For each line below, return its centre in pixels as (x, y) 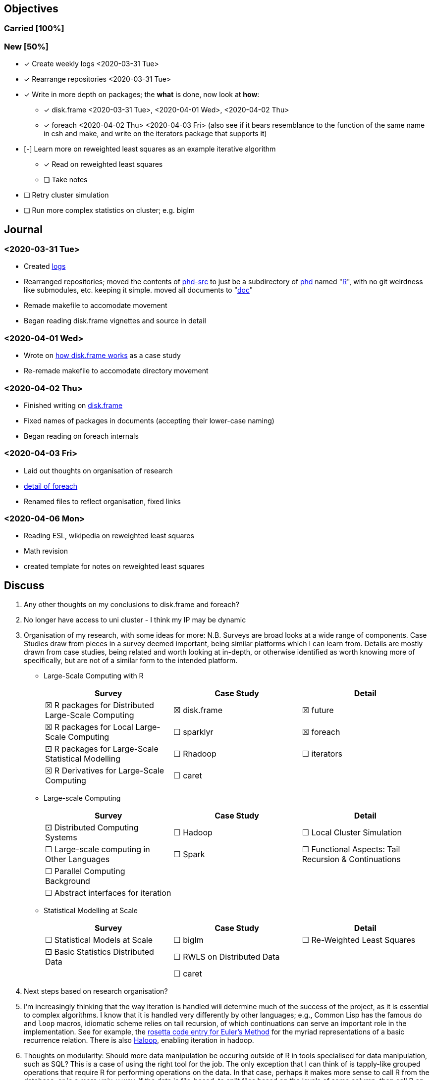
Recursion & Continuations (351, 859)
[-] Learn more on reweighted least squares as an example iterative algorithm (150, 149)
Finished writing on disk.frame (73, 405)
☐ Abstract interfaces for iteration (108, 893)
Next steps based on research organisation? (96, 991)
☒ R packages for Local (89, 727)
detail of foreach (51, 486)
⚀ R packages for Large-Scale (102, 749)
